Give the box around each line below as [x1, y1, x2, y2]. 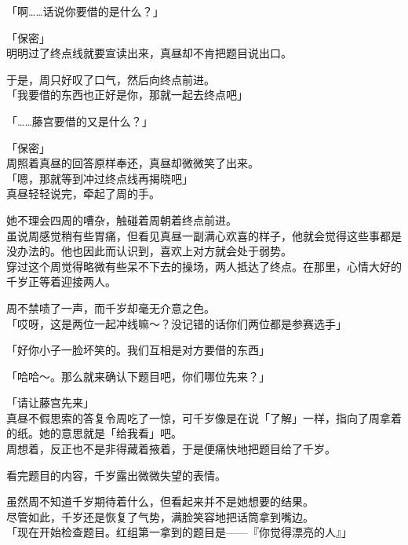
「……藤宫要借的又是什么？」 [6, 112, 153, 129]
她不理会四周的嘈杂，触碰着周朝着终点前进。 [6, 211, 237, 228]
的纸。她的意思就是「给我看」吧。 [6, 425, 182, 441]
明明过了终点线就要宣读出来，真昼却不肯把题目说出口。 [6, 45, 292, 61]
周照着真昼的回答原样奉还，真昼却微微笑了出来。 [6, 155, 259, 171]
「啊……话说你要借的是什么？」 [6, 3, 164, 19]
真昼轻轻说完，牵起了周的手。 [6, 185, 160, 202]
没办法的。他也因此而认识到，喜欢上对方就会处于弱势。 [6, 243, 292, 259]
